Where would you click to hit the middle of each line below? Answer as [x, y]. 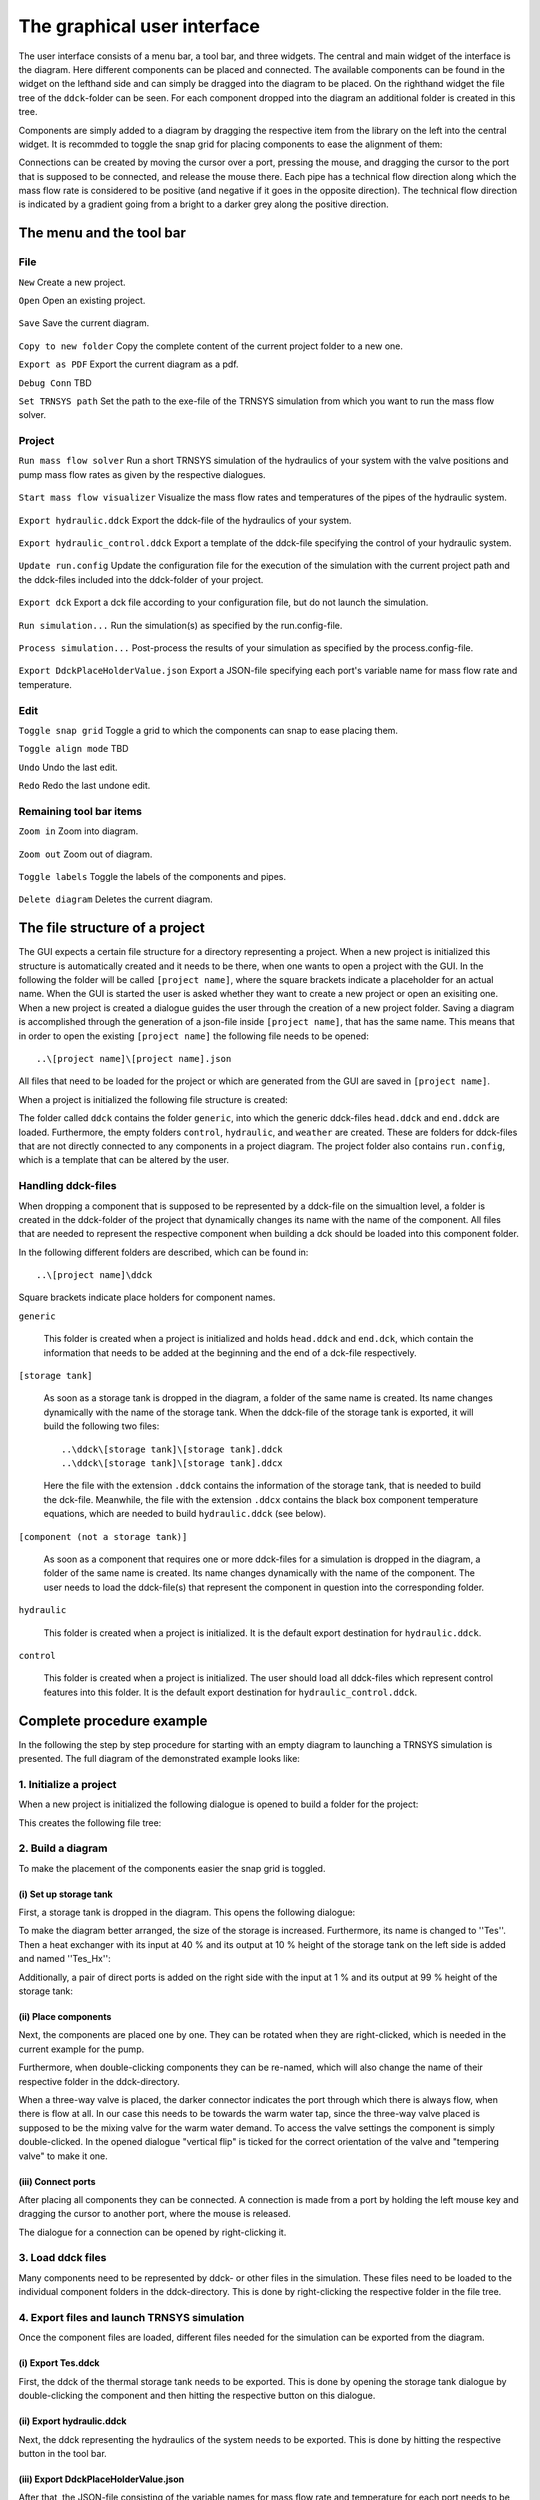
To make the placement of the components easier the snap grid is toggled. [172, 1868]
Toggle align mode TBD [73, 749]
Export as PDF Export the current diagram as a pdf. [128, 364]
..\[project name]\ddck [94, 1275]
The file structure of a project [111, 928]
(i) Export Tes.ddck [59, 2363]
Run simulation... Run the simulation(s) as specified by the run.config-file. [180, 625]
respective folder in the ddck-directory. [99, 2081]
